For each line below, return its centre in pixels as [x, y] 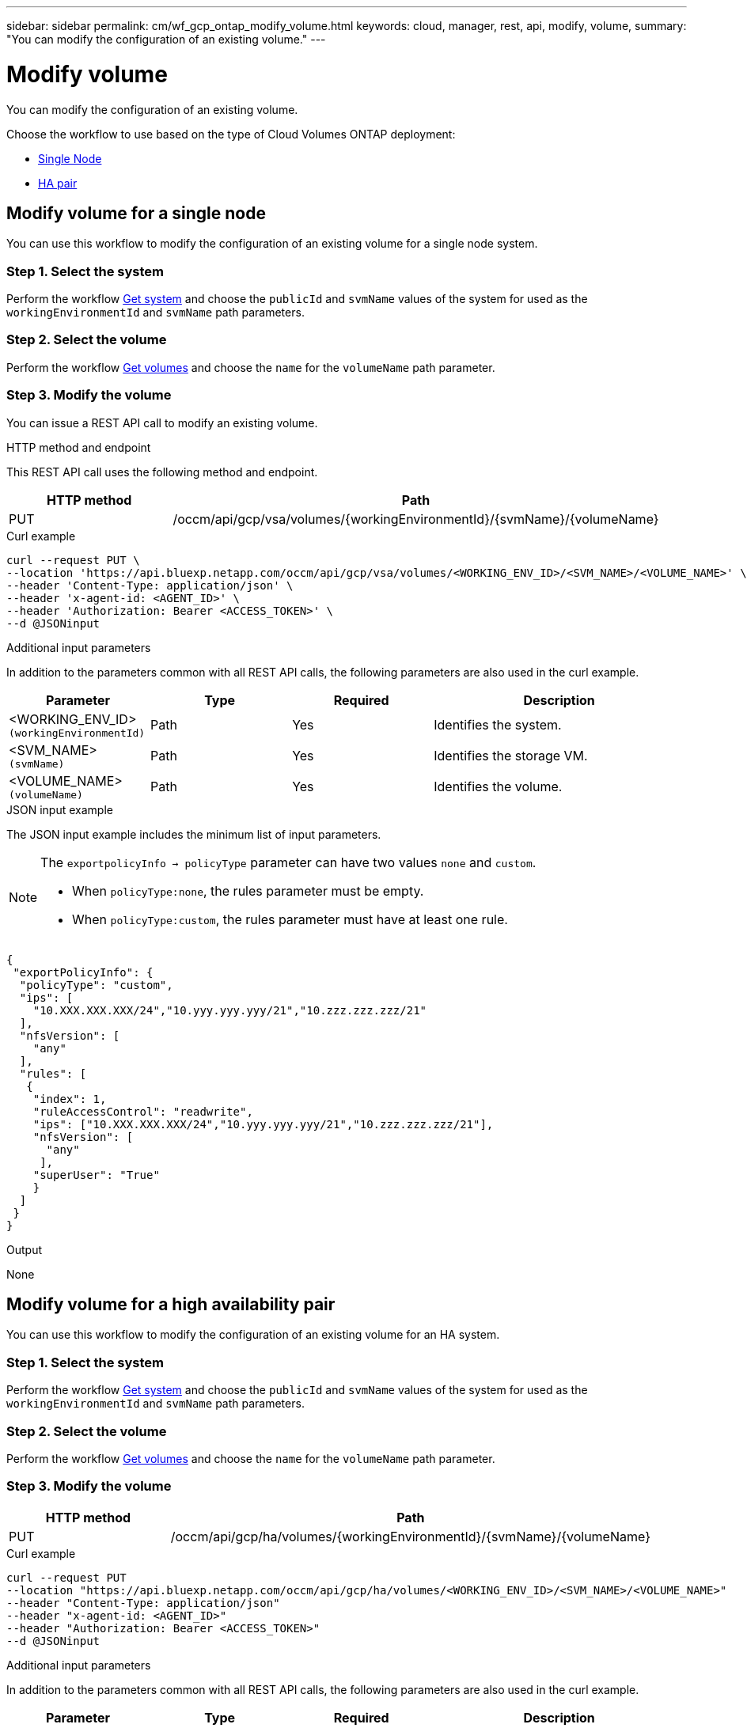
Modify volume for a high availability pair [171, 1305]
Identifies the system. [498, 725]
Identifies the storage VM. [511, 756]
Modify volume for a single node [136, 213]
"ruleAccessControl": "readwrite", [143, 1111]
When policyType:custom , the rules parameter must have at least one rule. [290, 919]
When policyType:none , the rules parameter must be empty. [248, 891]
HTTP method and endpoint [79, 447]
